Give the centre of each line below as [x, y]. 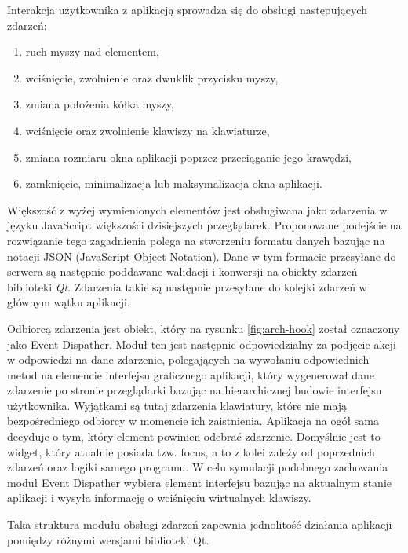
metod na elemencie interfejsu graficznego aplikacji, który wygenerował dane [191, 374]
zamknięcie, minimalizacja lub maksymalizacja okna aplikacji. [174, 183]
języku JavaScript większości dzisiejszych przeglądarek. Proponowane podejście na [204, 225]
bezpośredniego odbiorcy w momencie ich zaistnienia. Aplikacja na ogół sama [193, 421]
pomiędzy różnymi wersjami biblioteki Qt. [108, 539]
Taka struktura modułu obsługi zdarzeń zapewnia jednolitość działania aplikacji [200, 524]
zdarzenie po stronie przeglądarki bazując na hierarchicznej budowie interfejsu [195, 390]
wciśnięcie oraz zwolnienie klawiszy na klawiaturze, [148, 130]
